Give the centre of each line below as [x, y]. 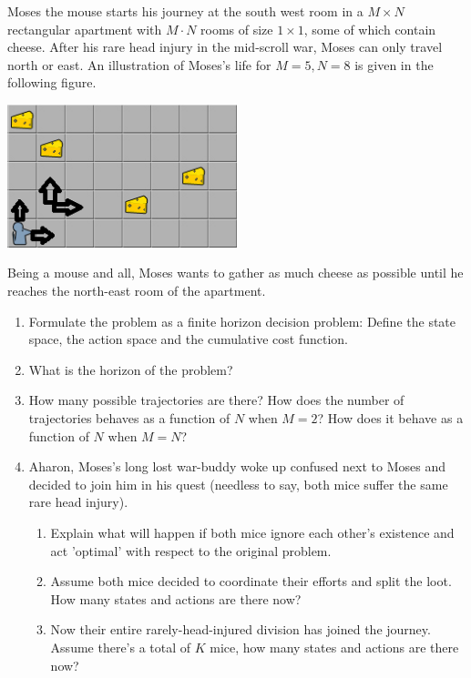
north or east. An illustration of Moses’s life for [139, 64]
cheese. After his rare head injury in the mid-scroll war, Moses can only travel [225, 47]
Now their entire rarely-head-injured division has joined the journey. [241, 629]
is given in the [394, 64]
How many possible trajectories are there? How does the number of [216, 400]
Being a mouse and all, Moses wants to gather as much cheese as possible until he [235, 273]
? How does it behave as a [390, 418]
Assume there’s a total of [121, 647]
